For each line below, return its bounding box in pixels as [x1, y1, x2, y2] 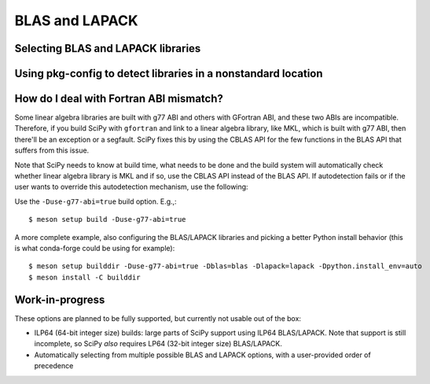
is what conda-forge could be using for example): [14, 244, 175, 253]
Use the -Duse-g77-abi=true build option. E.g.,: [14, 197, 177, 206]
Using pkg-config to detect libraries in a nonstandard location [14, 67, 323, 80]
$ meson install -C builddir [28, 272, 141, 282]
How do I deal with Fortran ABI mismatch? [14, 92, 224, 105]
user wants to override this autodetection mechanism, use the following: [14, 182, 248, 192]
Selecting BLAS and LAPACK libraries [14, 42, 201, 55]
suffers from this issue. [14, 146, 90, 155]
